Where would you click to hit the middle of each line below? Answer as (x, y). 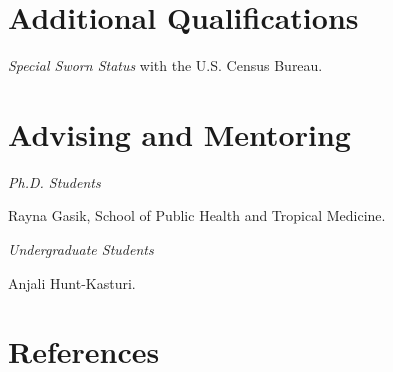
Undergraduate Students (81, 249)
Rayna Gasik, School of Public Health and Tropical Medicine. (197, 215)
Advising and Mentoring (179, 133)
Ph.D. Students (54, 181)
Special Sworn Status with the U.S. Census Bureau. (165, 65)
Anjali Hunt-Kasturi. (72, 282)
